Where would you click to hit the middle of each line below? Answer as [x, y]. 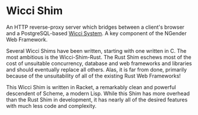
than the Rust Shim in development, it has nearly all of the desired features [97, 99]
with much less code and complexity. [51, 106]
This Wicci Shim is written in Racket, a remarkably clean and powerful [91, 87]
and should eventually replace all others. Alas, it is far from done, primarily [97, 69]
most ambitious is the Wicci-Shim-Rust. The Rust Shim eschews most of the [99, 57]
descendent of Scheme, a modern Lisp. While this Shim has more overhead [98, 93]
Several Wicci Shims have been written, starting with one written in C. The [96, 50]
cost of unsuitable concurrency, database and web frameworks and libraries [99, 63]
